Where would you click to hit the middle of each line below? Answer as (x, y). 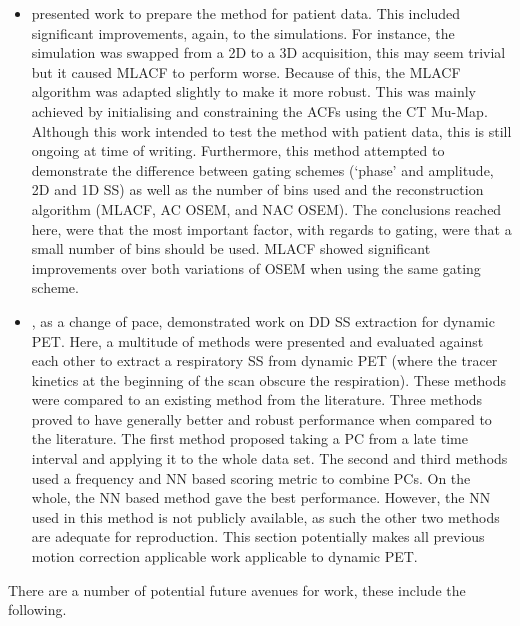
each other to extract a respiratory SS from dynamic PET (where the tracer (264, 360)
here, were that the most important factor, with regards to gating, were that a (271, 228)
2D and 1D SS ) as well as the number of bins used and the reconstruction (257, 189)
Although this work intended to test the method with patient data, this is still (271, 130)
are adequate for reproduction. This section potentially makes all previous (258, 536)
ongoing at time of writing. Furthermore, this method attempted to (238, 150)
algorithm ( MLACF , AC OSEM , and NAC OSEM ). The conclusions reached (266, 208)
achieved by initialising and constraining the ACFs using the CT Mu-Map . (259, 110)
